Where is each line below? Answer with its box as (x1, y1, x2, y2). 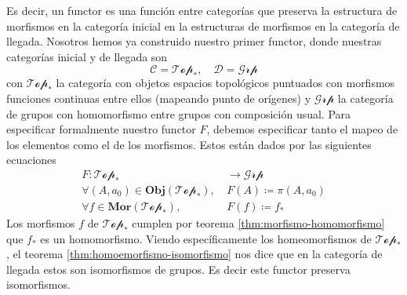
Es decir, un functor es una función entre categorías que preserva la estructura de (6, 2, 398, 18)
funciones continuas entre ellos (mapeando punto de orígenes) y (6, 89, 311, 106)
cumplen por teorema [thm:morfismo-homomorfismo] (132, 215, 385, 231)
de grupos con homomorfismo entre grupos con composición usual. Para (6, 105, 351, 122)
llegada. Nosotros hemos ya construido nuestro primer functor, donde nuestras (6, 33, 382, 49)
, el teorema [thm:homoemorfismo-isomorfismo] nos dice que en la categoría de (6, 246, 383, 262)
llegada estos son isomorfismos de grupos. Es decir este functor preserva (6, 260, 351, 277)
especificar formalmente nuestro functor (6, 121, 196, 137)
